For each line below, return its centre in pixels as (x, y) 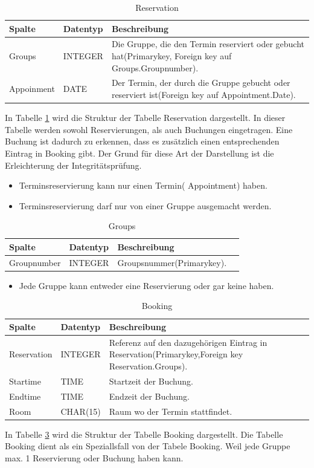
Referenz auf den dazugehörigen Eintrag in (188, 342)
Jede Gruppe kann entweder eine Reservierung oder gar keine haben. (146, 285)
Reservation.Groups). (148, 366)
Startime (25, 381)
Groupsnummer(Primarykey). (172, 262)
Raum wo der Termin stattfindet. (171, 411)
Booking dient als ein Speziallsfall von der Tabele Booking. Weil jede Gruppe (148, 446)
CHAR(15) (81, 411)
